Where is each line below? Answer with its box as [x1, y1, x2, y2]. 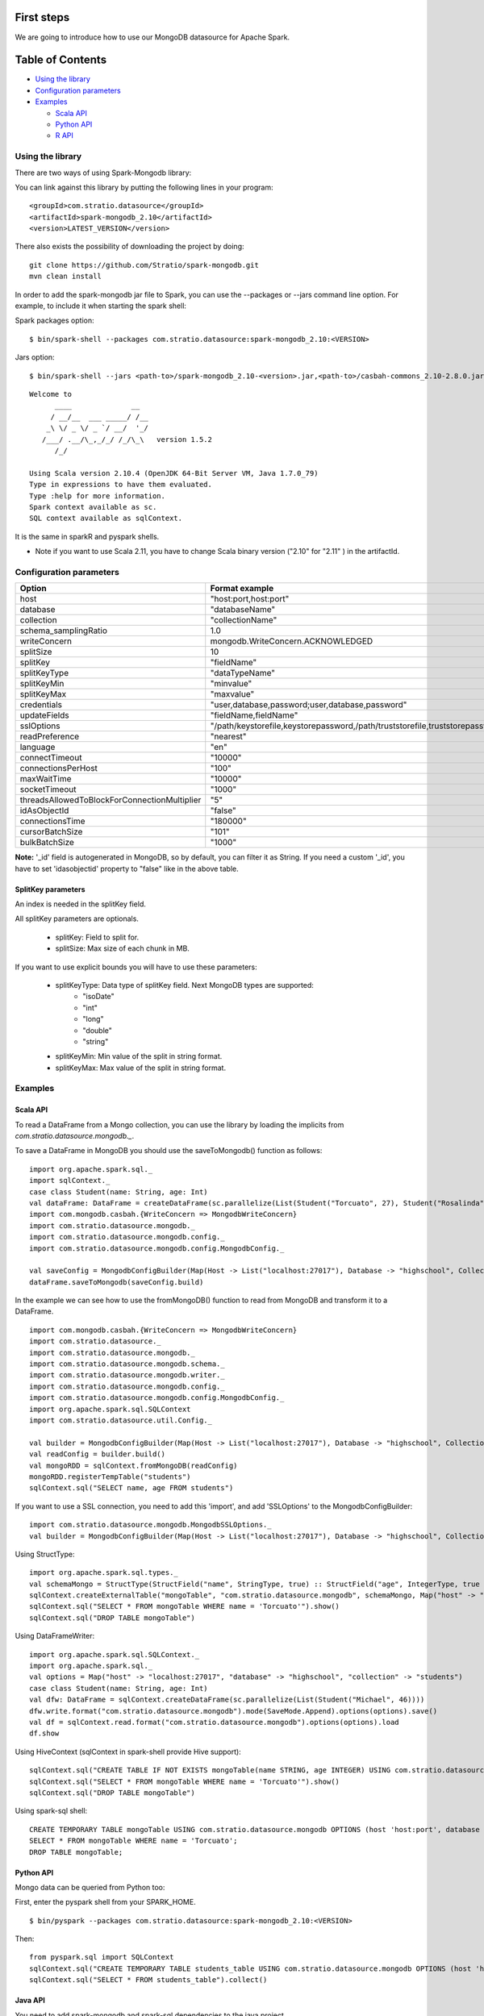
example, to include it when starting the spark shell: [15, 301, 187, 310]
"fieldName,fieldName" [210, 710, 298, 721]
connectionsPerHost [19, 763, 98, 774]
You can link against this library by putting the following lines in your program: [15, 182, 273, 192]
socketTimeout [19, 784, 77, 795]
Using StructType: [15, 1549, 76, 1559]
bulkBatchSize [19, 837, 74, 848]
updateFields [19, 710, 69, 721]
